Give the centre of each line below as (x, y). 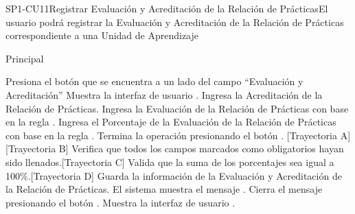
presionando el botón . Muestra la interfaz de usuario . (121, 202)
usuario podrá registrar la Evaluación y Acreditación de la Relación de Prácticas (175, 22)
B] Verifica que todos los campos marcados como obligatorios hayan (201, 148)
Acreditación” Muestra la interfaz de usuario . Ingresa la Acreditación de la (164, 94)
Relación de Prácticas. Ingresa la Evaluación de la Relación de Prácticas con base (177, 108)
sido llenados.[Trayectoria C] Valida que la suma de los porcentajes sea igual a (170, 162)
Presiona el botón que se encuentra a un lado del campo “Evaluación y (154, 81)
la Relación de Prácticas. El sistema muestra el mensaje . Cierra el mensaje (164, 189)
